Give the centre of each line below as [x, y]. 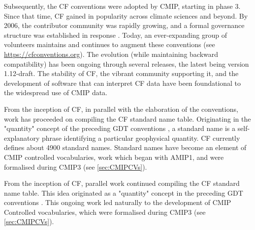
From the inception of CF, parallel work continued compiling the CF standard [122, 183]
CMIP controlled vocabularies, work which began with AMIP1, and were [114, 157]
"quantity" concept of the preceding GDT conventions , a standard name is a [120, 128]
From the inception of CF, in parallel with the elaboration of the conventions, [121, 109]
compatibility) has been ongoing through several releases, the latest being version [127, 64]
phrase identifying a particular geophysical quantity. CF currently [141, 138]
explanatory [22, 138]
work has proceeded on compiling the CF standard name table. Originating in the [127, 118]
